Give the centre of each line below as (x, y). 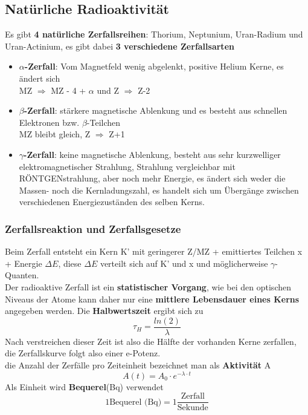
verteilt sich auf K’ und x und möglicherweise (184, 263)
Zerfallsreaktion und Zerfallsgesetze (93, 228)
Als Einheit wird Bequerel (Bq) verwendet (84, 386)
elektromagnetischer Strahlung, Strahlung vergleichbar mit (127, 166)
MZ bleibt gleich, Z (55, 134)
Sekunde (193, 408)
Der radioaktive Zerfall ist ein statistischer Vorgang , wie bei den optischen (148, 286)
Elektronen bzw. (49, 122)
